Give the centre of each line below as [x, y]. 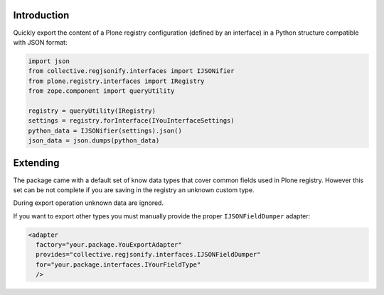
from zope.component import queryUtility [101, 91]
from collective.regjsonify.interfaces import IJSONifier [131, 71]
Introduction [41, 15]
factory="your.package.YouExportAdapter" [109, 245]
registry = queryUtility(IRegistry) [92, 111]
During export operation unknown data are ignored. [88, 203]
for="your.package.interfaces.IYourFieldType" [118, 265]
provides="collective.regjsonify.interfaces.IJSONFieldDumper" [148, 255]
